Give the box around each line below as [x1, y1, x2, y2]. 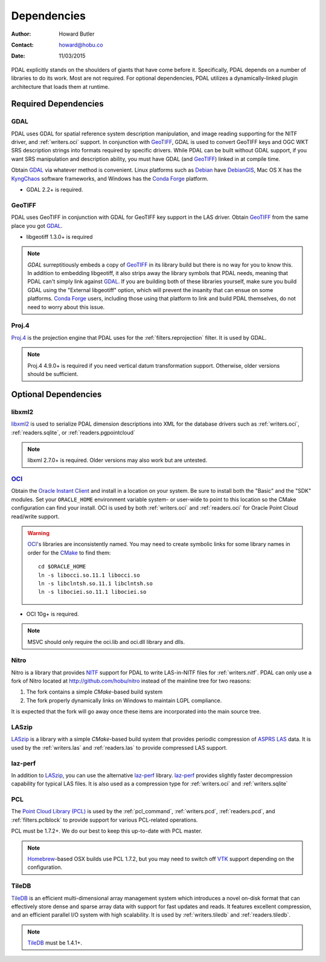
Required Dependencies [11, 99, 104, 109]
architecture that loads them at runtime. [11, 83, 110, 90]
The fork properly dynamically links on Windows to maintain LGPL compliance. [26, 697, 222, 704]
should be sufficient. [27, 370, 78, 377]
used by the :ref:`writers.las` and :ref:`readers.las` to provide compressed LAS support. [11, 744, 228, 751]
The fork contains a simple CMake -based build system [26, 688, 163, 695]
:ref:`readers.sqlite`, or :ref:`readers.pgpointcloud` [11, 429, 136, 436]
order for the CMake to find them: [27, 549, 111, 556]
